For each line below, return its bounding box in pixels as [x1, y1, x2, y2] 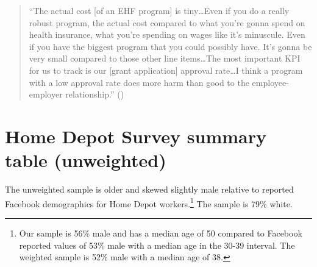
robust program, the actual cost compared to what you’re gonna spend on [29, 16, 305, 29]
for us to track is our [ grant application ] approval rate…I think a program [29, 63, 303, 76]
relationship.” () [65, 88, 124, 101]
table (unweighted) [5, 148, 166, 173]
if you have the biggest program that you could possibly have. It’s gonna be [29, 40, 312, 52]
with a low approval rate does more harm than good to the [29, 76, 249, 88]
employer [29, 88, 63, 101]
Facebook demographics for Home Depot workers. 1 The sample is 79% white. [5, 195, 293, 210]
